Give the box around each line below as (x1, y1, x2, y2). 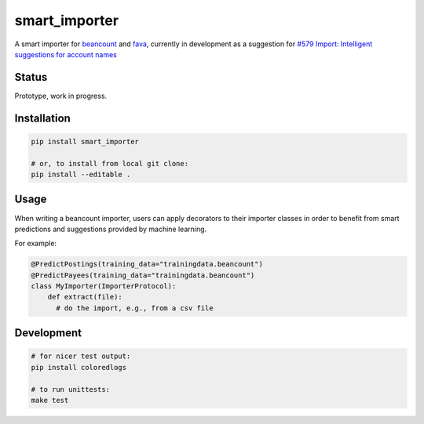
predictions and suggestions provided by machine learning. (14, 224, 207, 234)
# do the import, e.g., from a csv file (56, 303, 214, 313)
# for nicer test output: (31, 352, 131, 361)
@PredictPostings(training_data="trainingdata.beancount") (31, 259, 263, 269)
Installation (14, 111, 71, 125)
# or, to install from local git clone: (31, 159, 188, 168)
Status (14, 71, 48, 84)
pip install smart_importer (31, 137, 139, 146)
